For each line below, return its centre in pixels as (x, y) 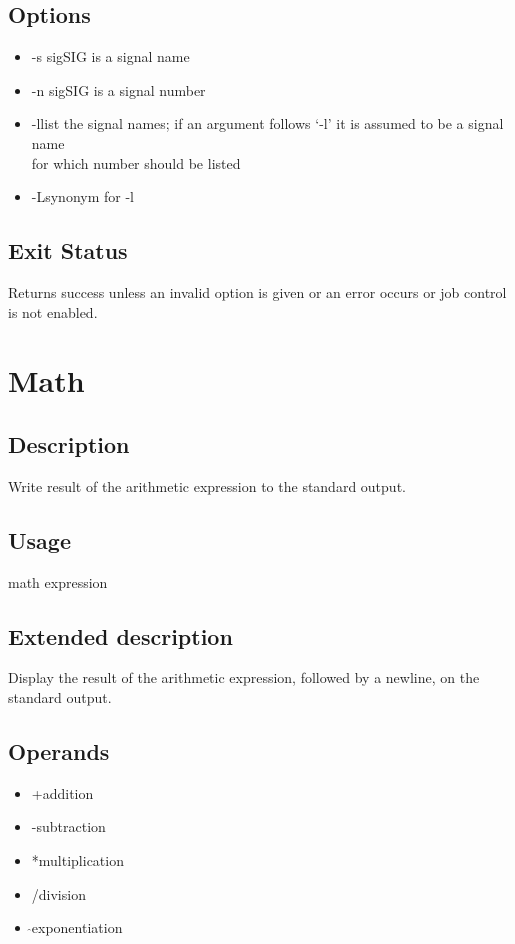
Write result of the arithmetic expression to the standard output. (207, 485)
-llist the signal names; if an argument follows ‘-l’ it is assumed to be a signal (267, 123)
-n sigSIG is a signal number (118, 89)
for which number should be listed (136, 162)
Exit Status (68, 250)
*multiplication (77, 859)
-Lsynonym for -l (82, 196)
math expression (58, 581)
